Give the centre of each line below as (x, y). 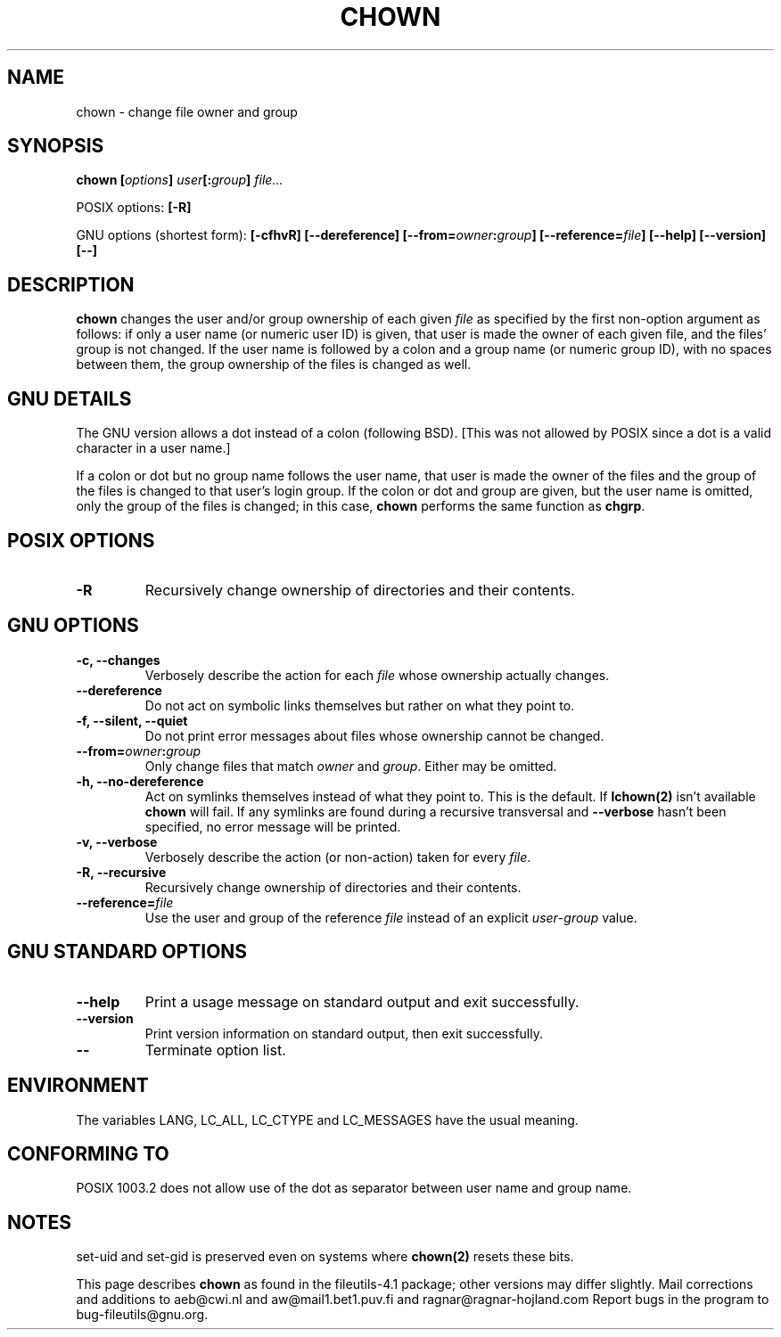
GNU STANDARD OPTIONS (127, 952)
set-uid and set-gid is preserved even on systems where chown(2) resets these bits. (325, 1257)
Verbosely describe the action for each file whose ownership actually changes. (377, 675)
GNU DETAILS (70, 398)
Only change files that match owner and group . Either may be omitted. (351, 766)
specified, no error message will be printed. (273, 826)
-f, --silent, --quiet (132, 720)
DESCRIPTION (71, 284)
